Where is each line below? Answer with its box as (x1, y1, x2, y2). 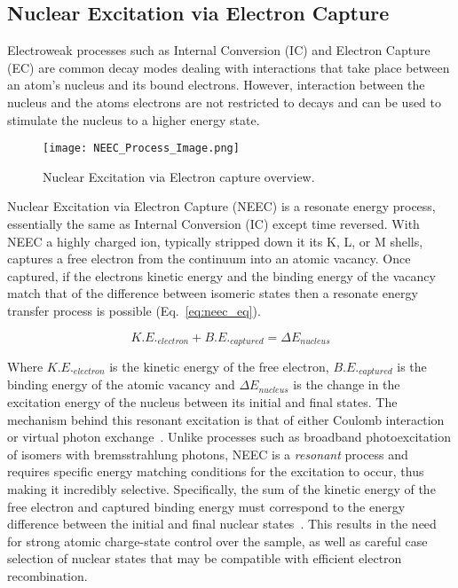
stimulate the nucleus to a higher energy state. (7, 110, 260, 129)
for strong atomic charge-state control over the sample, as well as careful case (7, 531, 428, 550)
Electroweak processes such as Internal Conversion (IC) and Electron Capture (7, 41, 430, 59)
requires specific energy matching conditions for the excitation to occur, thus (7, 462, 424, 481)
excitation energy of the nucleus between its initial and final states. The (7, 393, 398, 412)
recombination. (7, 567, 88, 585)
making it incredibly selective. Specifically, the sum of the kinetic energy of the (7, 480, 436, 498)
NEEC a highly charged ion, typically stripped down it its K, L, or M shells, (7, 231, 423, 250)
